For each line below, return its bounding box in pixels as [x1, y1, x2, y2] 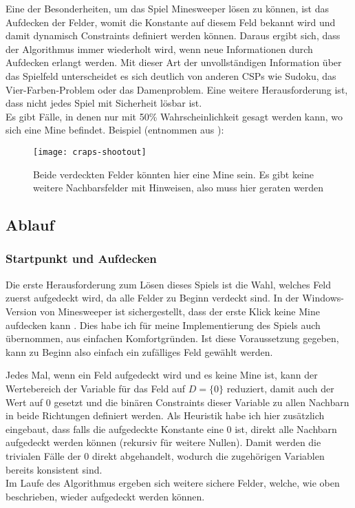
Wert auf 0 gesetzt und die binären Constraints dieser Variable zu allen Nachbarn [6, 394, 349, 409]
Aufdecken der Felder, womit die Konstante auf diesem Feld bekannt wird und [6, 14, 336, 29]
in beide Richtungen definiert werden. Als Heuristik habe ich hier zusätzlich [6, 408, 325, 423]
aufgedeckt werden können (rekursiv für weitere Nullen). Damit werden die [6, 435, 321, 449]
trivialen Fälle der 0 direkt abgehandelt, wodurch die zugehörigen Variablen [6, 448, 325, 463]
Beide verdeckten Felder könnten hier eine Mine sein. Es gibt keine [33, 167, 314, 181]
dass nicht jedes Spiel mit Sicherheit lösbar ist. [6, 96, 202, 110]
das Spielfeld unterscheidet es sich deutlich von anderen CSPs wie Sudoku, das [6, 68, 336, 83]
